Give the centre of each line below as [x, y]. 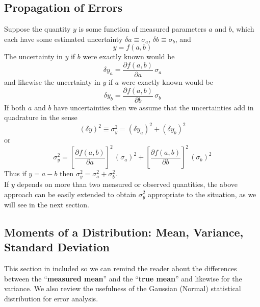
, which [243, 29]
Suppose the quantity [37, 29]
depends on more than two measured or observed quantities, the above [127, 184]
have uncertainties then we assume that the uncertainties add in [154, 107]
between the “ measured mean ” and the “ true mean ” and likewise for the [123, 278]
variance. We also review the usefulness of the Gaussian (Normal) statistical [123, 288]
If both [15, 107]
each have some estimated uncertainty [63, 39]
